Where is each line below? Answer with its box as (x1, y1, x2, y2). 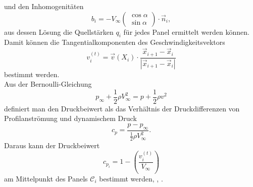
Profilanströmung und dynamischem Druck (4, 113, 137, 123)
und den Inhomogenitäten (4, 1, 84, 11)
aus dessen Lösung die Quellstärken (4, 26, 114, 37)
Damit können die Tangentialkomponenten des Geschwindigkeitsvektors (4, 37, 225, 47)
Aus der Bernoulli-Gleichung (4, 79, 92, 89)
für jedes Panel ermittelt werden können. (123, 26, 249, 37)
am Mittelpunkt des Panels (4, 173, 88, 183)
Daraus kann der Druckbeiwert (4, 140, 100, 150)
